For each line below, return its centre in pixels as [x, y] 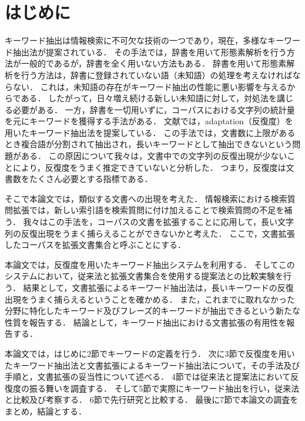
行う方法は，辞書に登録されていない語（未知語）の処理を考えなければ [157, 74]
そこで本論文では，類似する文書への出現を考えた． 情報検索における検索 [146, 198]
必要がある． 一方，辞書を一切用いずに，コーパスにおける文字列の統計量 [154, 109]
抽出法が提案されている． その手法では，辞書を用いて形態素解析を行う [150, 52]
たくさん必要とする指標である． [91, 179]
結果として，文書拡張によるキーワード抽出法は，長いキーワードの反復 [158, 287]
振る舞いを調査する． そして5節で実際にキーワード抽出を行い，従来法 [164, 388]
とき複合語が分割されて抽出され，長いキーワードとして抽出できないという [149, 144]
